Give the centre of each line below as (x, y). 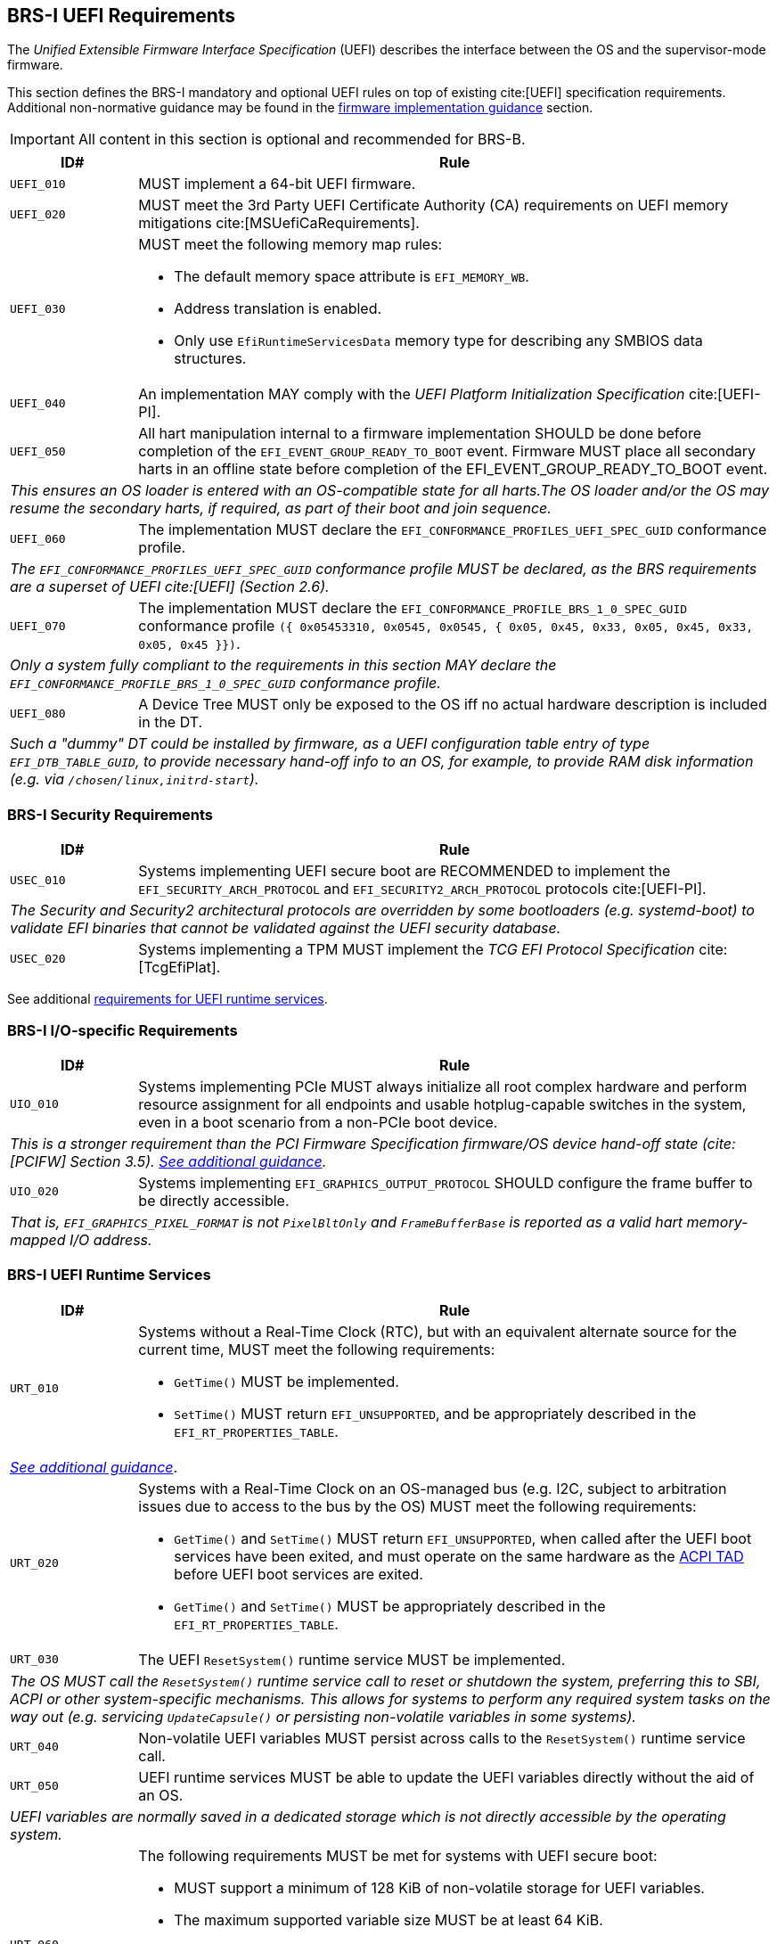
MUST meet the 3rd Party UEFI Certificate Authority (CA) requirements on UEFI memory (433, 205)
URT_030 (34, 1660)
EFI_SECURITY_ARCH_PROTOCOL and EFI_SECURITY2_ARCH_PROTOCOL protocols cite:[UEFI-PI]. (422, 889)
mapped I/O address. (81, 1239)
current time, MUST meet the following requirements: (317, 1349)
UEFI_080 (38, 713)
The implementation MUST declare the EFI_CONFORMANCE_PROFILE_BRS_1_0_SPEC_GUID (413, 608)
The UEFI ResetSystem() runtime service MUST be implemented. (352, 1659)
